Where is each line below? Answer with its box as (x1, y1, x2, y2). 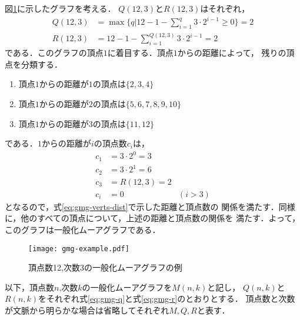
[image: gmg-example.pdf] (28, 244, 129, 253)
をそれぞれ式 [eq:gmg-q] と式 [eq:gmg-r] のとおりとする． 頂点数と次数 (38, 292, 295, 305)
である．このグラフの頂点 (5, 46, 104, 59)
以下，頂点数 (5, 281, 54, 293)
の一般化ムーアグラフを (82, 281, 172, 293)
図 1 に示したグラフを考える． (5, 2, 116, 14)
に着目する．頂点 (107, 46, 174, 59)
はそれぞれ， (200, 2, 250, 14)
